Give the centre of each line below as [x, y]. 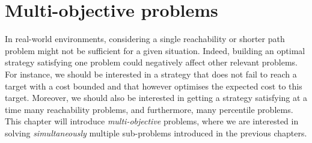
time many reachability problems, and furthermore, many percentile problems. [149, 109]
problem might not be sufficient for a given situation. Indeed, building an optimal [155, 50]
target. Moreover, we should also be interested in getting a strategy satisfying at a [156, 98]
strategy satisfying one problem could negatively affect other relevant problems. [151, 62]
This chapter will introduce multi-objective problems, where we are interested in [152, 121]
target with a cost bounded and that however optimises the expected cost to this [154, 86]
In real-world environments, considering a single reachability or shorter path [145, 39]
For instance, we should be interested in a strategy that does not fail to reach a [151, 74]
